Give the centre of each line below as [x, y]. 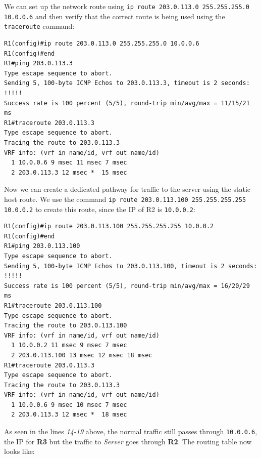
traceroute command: [39, 26]
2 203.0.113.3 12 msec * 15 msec [69, 172]
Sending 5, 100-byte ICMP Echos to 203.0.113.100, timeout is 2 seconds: [131, 266]
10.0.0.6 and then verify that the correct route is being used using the [115, 16]
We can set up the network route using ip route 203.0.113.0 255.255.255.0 [127, 6]
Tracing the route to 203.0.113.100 [66, 326]
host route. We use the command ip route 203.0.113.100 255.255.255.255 [125, 199]
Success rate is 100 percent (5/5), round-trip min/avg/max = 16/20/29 [127, 286]
